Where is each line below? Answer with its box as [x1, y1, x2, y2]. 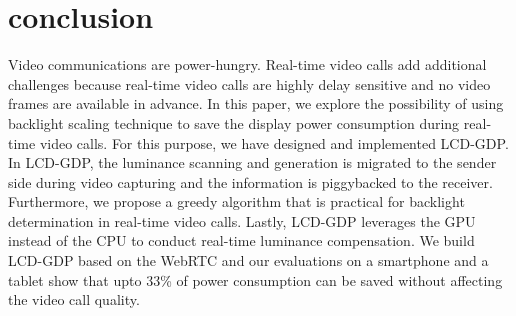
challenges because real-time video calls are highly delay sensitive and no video [8, 73, 491, 94]
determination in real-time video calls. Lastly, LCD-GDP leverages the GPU [8, 210, 476, 231]
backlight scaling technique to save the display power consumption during [8, 112, 460, 133]
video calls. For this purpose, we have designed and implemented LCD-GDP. [39, 132, 509, 153]
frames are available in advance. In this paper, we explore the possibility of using [8, 93, 504, 114]
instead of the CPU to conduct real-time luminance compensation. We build [8, 230, 475, 251]
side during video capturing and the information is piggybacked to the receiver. [8, 171, 493, 192]
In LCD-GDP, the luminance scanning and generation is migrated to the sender [8, 152, 497, 173]
